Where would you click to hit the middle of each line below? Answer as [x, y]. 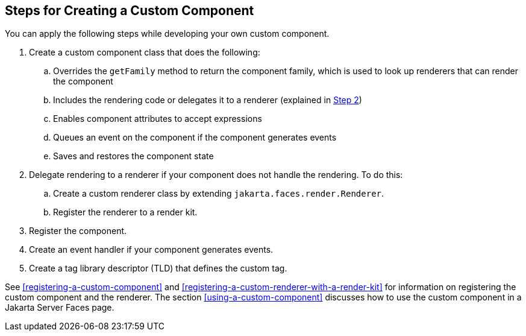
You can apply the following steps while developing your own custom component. [167, 34]
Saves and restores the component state [133, 156]
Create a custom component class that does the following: [145, 52]
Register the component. [78, 231]
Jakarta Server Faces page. [60, 308]
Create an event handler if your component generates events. [151, 250]
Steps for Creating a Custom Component [130, 11]
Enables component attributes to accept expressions [158, 119]
